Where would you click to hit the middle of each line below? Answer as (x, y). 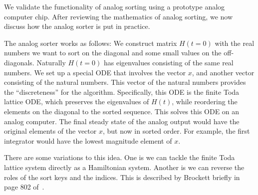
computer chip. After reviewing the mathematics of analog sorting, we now (119, 16)
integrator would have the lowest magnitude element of (88, 140)
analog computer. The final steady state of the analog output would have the (122, 121)
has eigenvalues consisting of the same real (168, 62)
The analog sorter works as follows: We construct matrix (91, 43)
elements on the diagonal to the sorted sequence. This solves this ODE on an (122, 111)
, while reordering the (205, 101)
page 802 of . (24, 187)
